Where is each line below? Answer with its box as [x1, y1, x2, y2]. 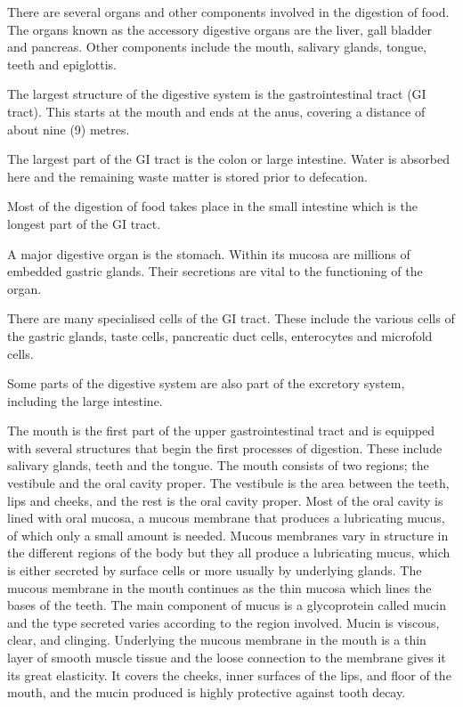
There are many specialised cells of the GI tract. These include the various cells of [7, 309, 455, 328]
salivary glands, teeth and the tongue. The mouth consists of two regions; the [7, 456, 429, 475]
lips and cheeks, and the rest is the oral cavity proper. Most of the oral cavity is [7, 491, 443, 509]
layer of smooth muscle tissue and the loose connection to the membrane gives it [7, 648, 446, 666]
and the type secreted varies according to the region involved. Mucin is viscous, [7, 613, 440, 631]
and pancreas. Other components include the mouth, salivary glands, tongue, [7, 37, 427, 56]
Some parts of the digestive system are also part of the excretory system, [7, 374, 405, 393]
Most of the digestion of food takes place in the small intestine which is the [7, 197, 418, 215]
